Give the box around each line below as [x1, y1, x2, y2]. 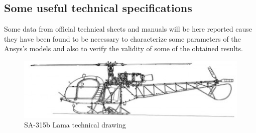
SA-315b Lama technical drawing [24, 119, 126, 130]
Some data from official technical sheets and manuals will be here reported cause [4, 24, 252, 34]
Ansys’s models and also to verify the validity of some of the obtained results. [4, 43, 243, 54]
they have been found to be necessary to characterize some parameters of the [4, 33, 241, 44]
